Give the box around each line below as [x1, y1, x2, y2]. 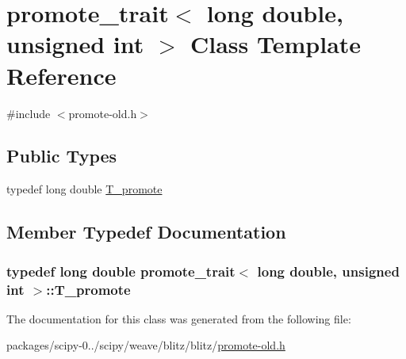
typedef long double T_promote [6, 181, 163, 197]
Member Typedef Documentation [6, 220, 286, 244]
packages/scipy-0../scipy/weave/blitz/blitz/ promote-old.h [6, 337, 285, 353]
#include [6, 105, 51, 121]
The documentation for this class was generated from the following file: [6, 310, 351, 327]
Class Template [190, 28, 362, 60]
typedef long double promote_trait [6, 261, 236, 281]
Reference [6, 59, 117, 91]
